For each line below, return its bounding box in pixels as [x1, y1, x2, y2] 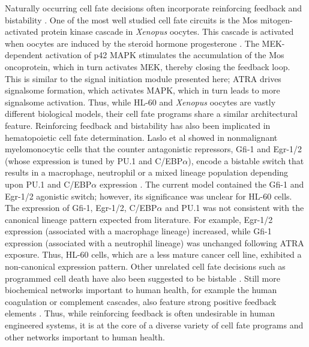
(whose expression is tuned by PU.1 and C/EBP [5, 154, 183, 167]
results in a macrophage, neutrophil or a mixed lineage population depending [5, 166, 289, 179]
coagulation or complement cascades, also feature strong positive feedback [5, 295, 277, 307]
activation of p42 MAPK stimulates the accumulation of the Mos [45, 49, 284, 61]
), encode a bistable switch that [188, 154, 304, 167]
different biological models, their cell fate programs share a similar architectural [5, 107, 298, 120]
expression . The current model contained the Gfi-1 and [99, 177, 304, 190]
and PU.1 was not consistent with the [165, 201, 304, 214]
